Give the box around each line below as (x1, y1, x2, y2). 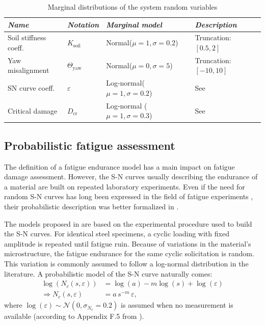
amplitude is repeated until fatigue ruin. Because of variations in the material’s (4, 238, 251, 249)
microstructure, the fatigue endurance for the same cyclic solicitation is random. (4, 248, 254, 259)
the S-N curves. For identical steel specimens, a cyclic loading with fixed (4, 228, 229, 239)
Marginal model (106, 19, 162, 30)
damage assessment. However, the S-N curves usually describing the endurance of (4, 171, 258, 182)
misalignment (8, 65, 49, 75)
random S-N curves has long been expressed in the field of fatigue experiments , (4, 191, 253, 202)
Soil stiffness (8, 32, 46, 43)
